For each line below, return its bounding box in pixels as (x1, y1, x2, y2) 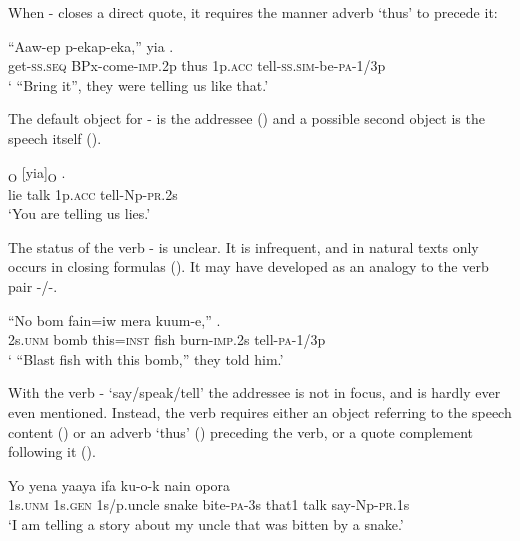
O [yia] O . (8, 161, 66, 185)
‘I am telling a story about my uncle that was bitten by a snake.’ (8, 514, 404, 534)
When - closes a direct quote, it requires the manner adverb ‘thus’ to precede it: (8, 2, 498, 22)
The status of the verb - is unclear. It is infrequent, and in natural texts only (8, 236, 479, 257)
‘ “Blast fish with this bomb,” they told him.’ (8, 348, 284, 369)
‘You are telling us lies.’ (8, 203, 151, 224)
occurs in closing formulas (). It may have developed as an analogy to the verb (8, 256, 489, 277)
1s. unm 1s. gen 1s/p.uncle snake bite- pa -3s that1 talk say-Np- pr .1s (8, 494, 410, 515)
